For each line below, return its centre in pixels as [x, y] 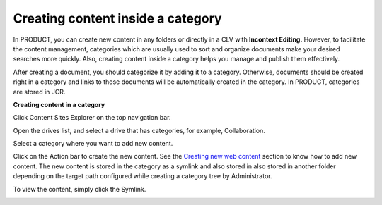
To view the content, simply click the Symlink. [80, 189]
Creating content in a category [59, 104]
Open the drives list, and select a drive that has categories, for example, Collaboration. [139, 130]
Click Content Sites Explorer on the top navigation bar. [92, 118]
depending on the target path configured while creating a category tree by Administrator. [143, 176]
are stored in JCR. [39, 92]
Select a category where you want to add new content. [93, 144]
